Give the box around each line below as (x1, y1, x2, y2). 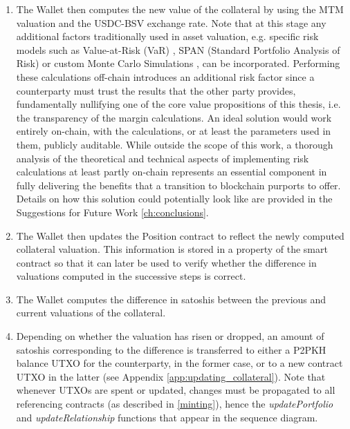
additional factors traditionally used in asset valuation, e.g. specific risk (16, 29, 319, 44)
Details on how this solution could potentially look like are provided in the (16, 191, 333, 206)
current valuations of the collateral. (16, 305, 166, 320)
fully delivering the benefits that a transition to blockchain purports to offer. (16, 178, 341, 192)
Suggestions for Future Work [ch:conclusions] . (16, 204, 209, 219)
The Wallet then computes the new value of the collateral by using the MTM (16, 2, 344, 16)
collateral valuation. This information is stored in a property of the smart (16, 242, 328, 256)
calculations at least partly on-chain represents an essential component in (16, 164, 327, 179)
